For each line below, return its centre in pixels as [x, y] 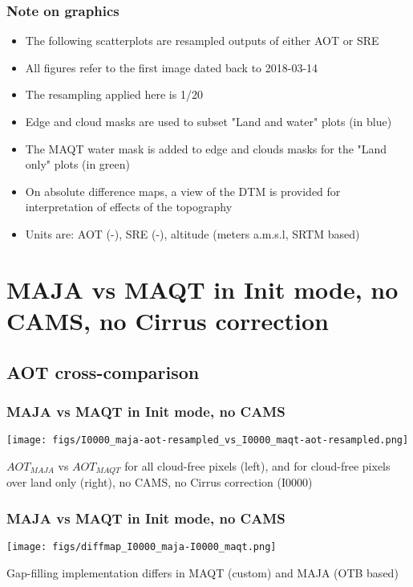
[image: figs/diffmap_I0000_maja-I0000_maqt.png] [142, 547]
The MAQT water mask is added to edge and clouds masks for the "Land [206, 148]
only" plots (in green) [77, 164]
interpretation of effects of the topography [129, 207]
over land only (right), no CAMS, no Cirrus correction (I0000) [160, 482]
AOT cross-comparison [103, 371]
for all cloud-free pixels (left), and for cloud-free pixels [257, 465]
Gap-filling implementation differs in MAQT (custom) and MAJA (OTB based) [202, 572]
